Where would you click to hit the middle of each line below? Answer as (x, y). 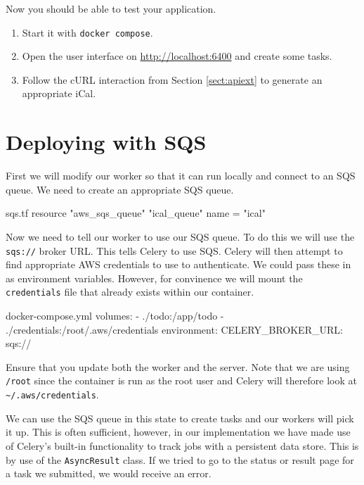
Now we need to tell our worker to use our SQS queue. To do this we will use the (180, 236)
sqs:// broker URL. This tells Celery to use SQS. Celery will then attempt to (174, 250)
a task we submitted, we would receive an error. (109, 473)
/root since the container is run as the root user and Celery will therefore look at (181, 380)
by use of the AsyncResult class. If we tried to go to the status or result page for (180, 459)
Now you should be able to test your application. (111, 8)
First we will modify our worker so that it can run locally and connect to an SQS (181, 176)
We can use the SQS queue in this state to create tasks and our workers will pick (180, 418)
